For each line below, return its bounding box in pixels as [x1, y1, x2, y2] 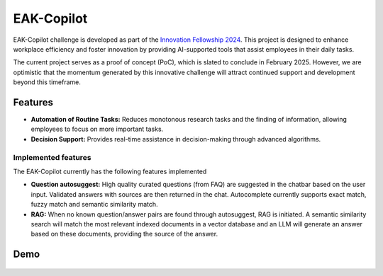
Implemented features [13, 152, 91, 162]
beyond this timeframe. [13, 78, 81, 86]
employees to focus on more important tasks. [30, 125, 164, 134]
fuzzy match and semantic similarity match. [30, 200, 159, 209]
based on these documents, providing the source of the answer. [30, 230, 218, 238]
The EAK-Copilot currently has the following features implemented [13, 167, 207, 176]
